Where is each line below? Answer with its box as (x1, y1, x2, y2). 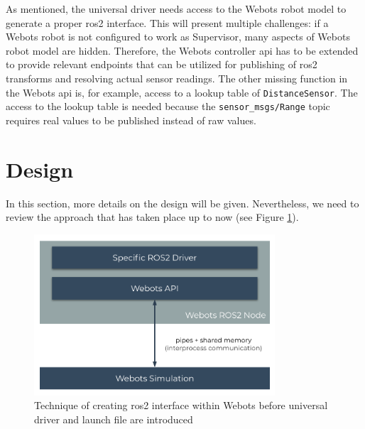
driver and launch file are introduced (34, 411, 193, 426)
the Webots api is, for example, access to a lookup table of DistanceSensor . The (6, 85, 358, 99)
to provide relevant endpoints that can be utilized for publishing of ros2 (6, 57, 317, 72)
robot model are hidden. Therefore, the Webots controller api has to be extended (6, 43, 359, 58)
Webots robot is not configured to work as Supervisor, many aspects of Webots (6, 29, 350, 44)
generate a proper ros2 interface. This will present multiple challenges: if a (6, 15, 329, 30)
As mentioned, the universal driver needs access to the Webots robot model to (6, 1, 347, 16)
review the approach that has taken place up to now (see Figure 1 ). (6, 210, 299, 224)
